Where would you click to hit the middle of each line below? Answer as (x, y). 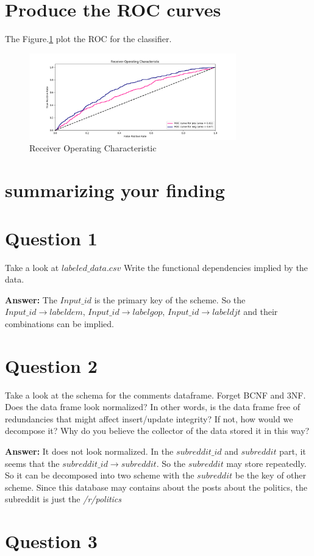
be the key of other (271, 475)
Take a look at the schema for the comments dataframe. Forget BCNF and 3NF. (155, 395)
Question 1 (51, 238)
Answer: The (31, 299)
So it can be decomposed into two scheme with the (100, 475)
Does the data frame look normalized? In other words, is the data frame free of (153, 407)
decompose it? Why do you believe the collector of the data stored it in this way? (157, 431)
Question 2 (51, 365)
